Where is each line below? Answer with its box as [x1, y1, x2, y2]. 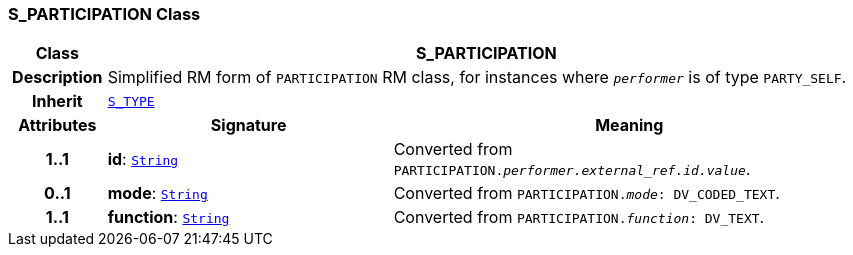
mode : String [107, 183, 208, 204]
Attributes [18, 115, 97, 136]
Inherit [31, 91, 83, 112]
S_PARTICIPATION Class [8, 4, 201, 24]
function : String [107, 207, 230, 228]
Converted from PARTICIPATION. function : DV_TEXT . [393, 207, 765, 228]
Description [12, 67, 103, 88]
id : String [107, 149, 179, 170]
